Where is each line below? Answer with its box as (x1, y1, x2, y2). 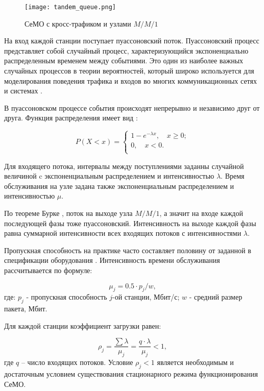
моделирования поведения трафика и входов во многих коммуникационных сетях (4, 75, 257, 86)
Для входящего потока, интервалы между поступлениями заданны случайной (4, 160, 244, 171)
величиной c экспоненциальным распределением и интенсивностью (4, 170, 214, 181)
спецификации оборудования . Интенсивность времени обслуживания (4, 255, 220, 265)
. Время (221, 170, 245, 181)
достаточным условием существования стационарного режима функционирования (4, 369, 258, 379)
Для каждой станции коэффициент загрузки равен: (4, 320, 161, 331)
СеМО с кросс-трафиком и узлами (25, 18, 131, 29)
